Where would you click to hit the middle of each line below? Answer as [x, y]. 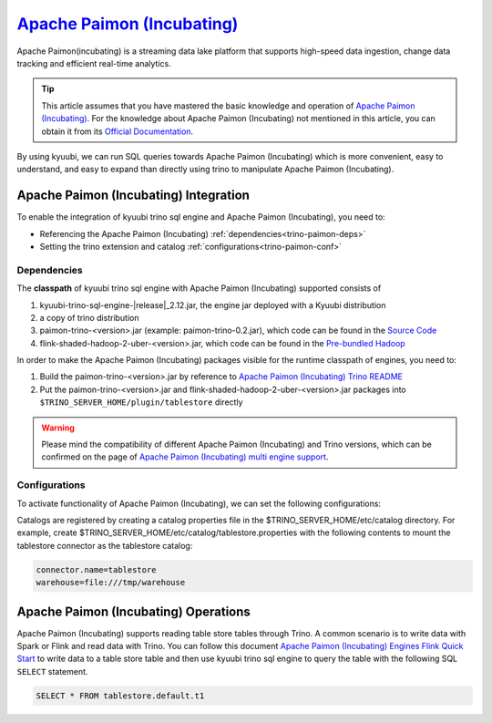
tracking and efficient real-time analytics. [94, 63]
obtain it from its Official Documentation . [118, 131]
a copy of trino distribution [90, 317]
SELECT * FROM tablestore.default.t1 [120, 696]
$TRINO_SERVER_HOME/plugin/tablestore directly [141, 402]
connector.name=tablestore [96, 569]
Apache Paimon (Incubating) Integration [133, 196]
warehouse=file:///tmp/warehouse [111, 583]
